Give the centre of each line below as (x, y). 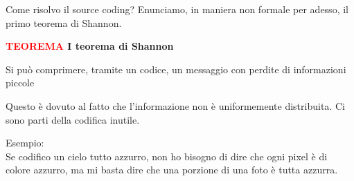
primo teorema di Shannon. (64, 22)
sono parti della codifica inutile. (73, 119)
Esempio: (25, 143)
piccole (20, 83)
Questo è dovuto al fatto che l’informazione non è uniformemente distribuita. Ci (175, 105)
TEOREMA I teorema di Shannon (90, 46)
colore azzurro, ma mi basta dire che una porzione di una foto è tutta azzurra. (172, 170)
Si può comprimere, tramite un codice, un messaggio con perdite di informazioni (176, 69)
